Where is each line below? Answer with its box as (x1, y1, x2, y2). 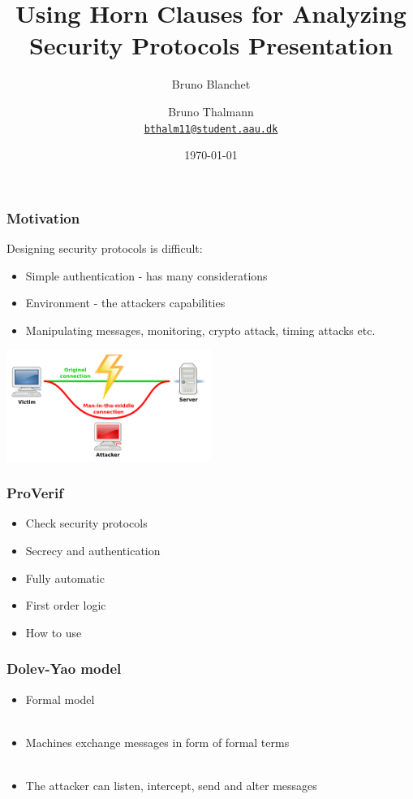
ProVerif (6, 483, 64, 503)
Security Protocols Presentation (28, 28, 394, 62)
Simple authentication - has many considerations (25, 267, 268, 284)
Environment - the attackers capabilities (25, 294, 226, 311)
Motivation (6, 207, 80, 228)
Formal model (25, 690, 95, 707)
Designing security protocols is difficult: (6, 240, 203, 257)
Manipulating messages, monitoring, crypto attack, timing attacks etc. (25, 321, 376, 338)
